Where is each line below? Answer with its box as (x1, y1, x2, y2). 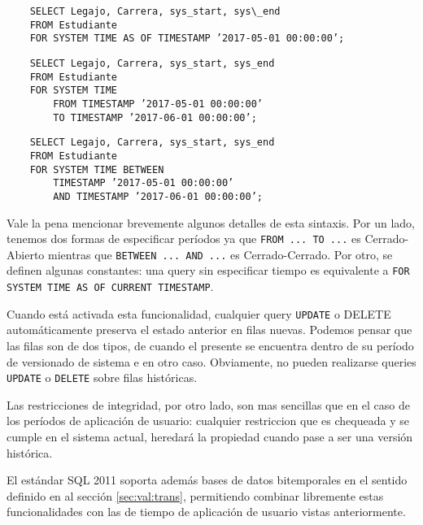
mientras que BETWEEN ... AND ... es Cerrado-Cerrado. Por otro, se (47, 245, 393, 262)
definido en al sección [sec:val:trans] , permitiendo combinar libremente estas (7, 487, 384, 504)
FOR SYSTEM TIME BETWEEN (29, 163, 164, 176)
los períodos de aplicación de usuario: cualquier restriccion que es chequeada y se (7, 412, 409, 429)
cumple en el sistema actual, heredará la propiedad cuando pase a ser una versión (7, 428, 413, 445)
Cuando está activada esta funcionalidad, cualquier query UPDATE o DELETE (7, 305, 391, 322)
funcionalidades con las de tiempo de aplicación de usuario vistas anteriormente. (7, 503, 406, 520)
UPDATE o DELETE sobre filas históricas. (7, 369, 198, 386)
